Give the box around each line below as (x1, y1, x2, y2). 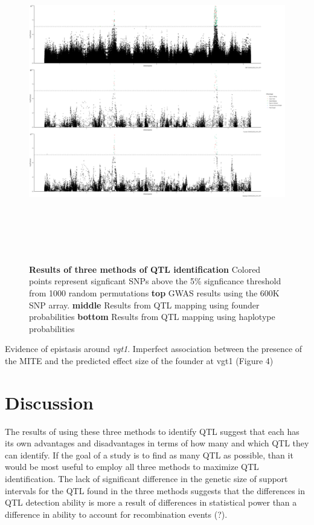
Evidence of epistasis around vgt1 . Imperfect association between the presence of (5, 342, 303, 355)
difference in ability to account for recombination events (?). (5, 507, 228, 520)
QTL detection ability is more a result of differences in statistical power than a (5, 496, 297, 509)
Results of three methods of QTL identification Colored (29, 262, 261, 275)
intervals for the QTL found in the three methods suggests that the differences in (5, 484, 306, 497)
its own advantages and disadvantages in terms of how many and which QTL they (5, 437, 309, 449)
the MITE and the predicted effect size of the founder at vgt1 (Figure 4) (5, 354, 274, 367)
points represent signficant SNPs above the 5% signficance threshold (29, 275, 281, 287)
